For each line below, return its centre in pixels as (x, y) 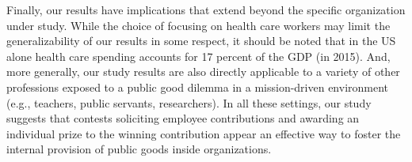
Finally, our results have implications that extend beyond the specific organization (206, 9)
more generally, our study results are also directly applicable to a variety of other (203, 72)
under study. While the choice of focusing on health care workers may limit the (198, 25)
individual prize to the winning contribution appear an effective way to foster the (204, 133)
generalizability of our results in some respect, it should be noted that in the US (201, 41)
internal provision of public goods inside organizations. (139, 149)
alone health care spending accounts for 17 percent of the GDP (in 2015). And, (198, 56)
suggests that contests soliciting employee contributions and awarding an (183, 118)
